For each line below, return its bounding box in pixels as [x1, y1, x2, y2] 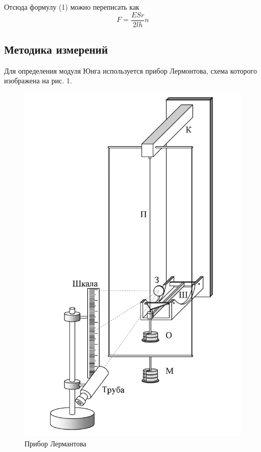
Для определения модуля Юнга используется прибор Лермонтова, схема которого [4, 65, 257, 76]
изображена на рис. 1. [4, 75, 72, 86]
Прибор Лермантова [25, 438, 86, 448]
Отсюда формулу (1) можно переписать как [4, 2, 139, 12]
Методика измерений [4, 41, 108, 57]
